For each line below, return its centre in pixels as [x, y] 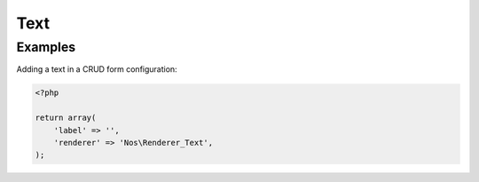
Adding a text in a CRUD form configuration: [97, 69]
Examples [46, 47]
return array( [66, 118]
